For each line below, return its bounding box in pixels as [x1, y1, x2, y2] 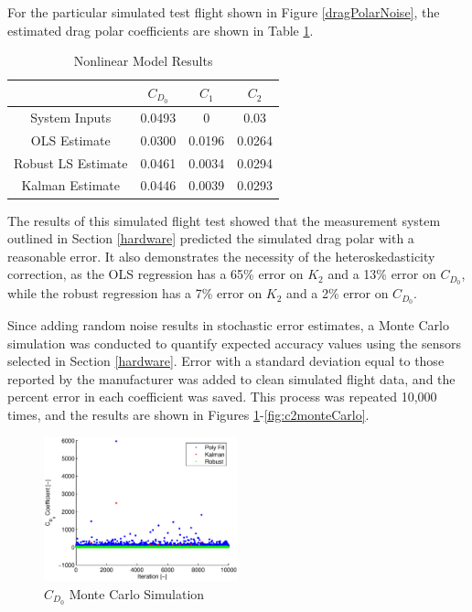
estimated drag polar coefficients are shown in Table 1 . [7, 20, 314, 39]
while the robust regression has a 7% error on [7, 284, 263, 303]
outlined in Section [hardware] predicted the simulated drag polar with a [7, 229, 414, 248]
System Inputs [30, 107, 112, 126]
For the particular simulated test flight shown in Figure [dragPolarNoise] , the [7, 3, 440, 21]
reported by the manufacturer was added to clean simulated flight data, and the [7, 369, 456, 388]
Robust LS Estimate [14, 153, 128, 172]
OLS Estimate [30, 130, 111, 149]
